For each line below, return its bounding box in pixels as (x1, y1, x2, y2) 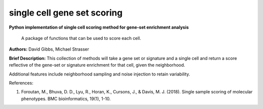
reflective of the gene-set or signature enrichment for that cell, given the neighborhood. (9, 62, 185, 68)
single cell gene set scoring (9, 7, 123, 18)
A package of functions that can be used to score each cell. (21, 35, 141, 41)
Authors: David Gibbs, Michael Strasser (9, 46, 90, 52)
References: (9, 80, 34, 86)
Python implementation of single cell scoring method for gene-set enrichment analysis (9, 24, 189, 30)
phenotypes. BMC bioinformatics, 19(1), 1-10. (21, 95, 111, 102)
